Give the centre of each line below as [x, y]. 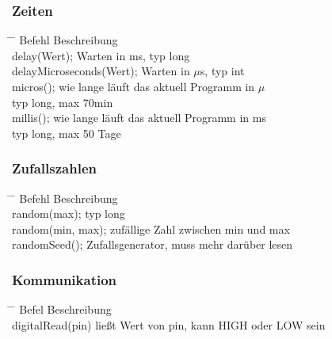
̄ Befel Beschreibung [62, 309]
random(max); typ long [69, 213]
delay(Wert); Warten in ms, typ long [101, 55]
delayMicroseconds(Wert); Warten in [101, 71]
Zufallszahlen [54, 168]
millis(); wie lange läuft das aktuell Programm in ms [139, 118]
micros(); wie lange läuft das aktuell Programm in [134, 86]
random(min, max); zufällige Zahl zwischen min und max [151, 229]
